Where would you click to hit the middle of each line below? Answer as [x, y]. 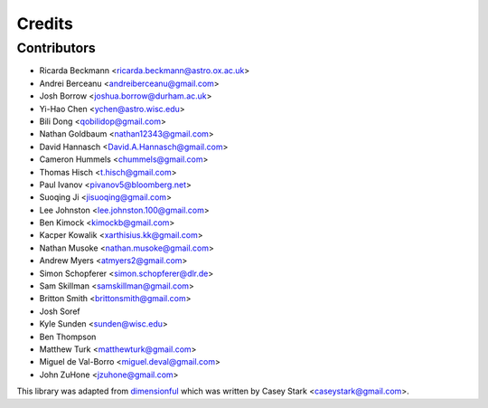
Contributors [56, 48]
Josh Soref [60, 311]
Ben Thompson [68, 337]
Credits [45, 24]
